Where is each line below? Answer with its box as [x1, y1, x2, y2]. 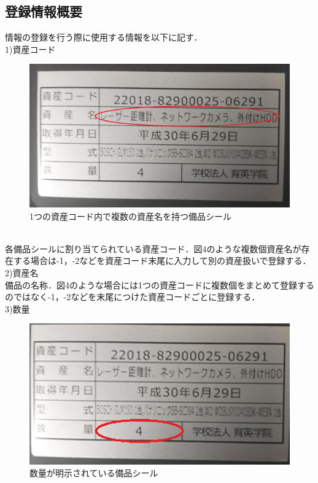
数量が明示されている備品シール [29, 466, 158, 479]
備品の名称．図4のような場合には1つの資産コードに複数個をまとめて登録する [5, 278, 314, 291]
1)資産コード [5, 42, 56, 55]
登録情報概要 [5, 2, 82, 21]
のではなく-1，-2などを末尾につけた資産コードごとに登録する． [5, 290, 260, 303]
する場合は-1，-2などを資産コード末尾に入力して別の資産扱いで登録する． [13, 254, 311, 267]
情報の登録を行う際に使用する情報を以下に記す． [5, 31, 203, 44]
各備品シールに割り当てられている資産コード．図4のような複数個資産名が [5, 242, 301, 255]
